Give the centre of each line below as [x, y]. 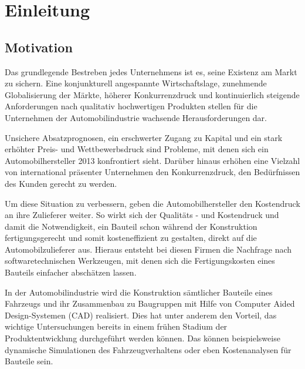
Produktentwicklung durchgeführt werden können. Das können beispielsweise [143, 338]
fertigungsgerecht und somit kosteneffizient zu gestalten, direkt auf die [131, 238]
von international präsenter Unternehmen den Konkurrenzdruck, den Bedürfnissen [152, 172]
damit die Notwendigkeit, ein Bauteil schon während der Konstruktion [131, 226]
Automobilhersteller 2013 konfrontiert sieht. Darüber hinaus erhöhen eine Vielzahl [152, 160]
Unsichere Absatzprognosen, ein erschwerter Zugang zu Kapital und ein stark [144, 137]
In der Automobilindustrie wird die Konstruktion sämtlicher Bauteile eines [139, 292]
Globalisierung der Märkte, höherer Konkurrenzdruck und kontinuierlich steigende [152, 94]
